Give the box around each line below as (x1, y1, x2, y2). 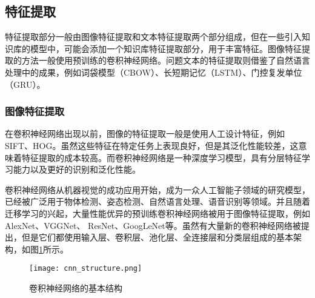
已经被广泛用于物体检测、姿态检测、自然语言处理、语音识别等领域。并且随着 (5, 195, 310, 208)
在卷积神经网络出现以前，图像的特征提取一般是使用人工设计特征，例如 (5, 127, 285, 140)
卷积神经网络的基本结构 (29, 281, 122, 294)
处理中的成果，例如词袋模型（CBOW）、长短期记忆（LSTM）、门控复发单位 (5, 65, 302, 78)
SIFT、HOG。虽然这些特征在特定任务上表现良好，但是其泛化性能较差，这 (5, 139, 299, 151)
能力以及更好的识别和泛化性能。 (13, 163, 141, 176)
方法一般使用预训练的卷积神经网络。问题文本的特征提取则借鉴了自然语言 (21, 54, 310, 67)
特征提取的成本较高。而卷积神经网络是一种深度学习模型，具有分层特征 (21, 151, 302, 164)
